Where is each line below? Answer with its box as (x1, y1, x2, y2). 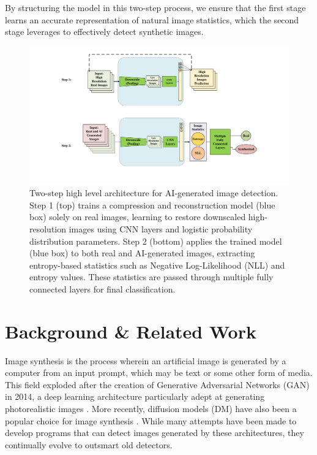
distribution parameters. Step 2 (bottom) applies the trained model (29, 234, 282, 247)
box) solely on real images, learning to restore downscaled (29, 210, 246, 223)
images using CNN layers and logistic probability (69, 222, 253, 235)
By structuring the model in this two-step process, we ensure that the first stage (5, 1, 306, 13)
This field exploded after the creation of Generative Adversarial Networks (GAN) (5, 378, 310, 391)
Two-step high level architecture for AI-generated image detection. (29, 186, 278, 199)
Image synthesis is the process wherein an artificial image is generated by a (5, 354, 286, 367)
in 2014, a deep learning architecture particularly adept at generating (5, 390, 265, 403)
